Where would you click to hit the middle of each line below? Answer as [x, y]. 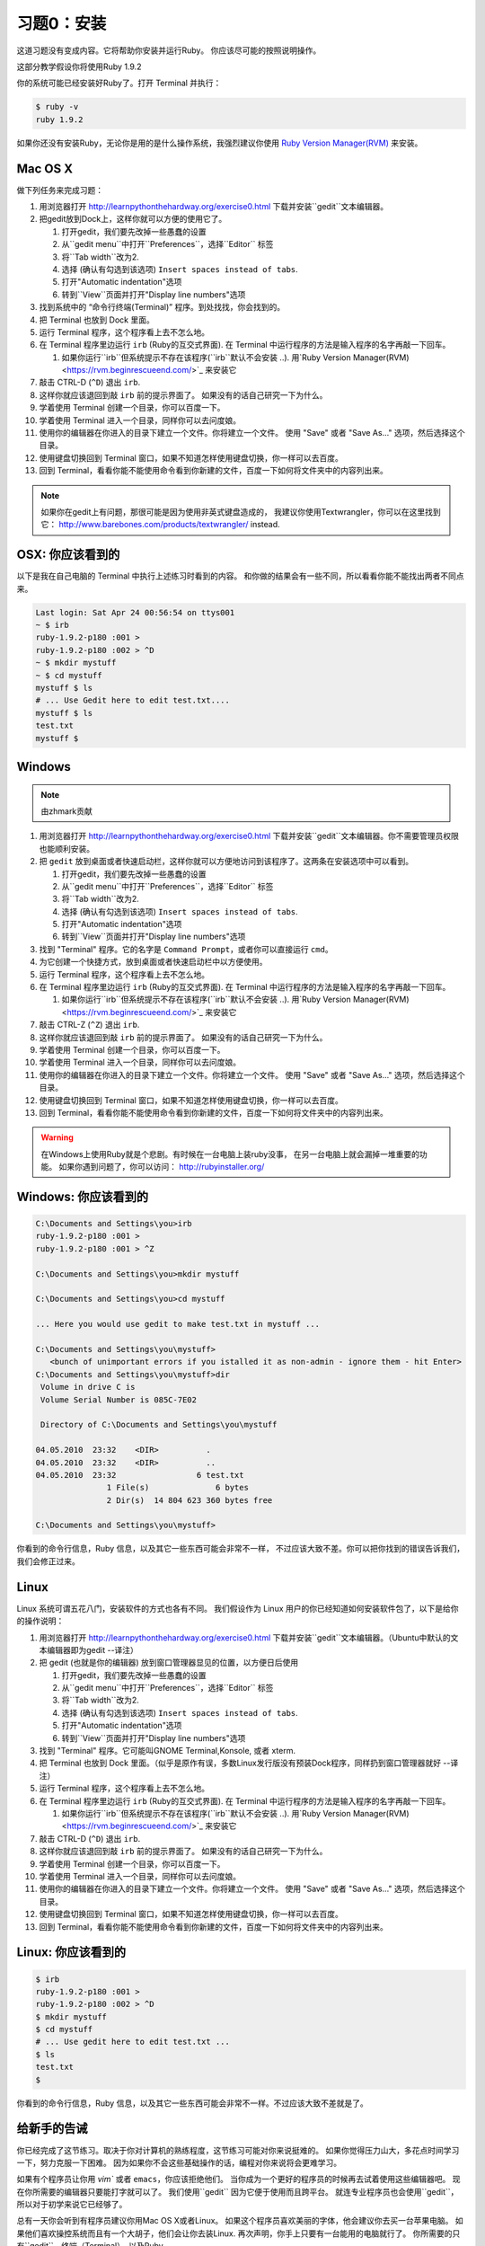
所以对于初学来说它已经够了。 [72, 2205]
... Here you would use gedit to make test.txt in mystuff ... [178, 1324]
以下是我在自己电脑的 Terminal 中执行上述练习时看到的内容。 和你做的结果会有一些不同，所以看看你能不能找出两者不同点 [240, 576]
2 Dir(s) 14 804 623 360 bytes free [190, 1500]
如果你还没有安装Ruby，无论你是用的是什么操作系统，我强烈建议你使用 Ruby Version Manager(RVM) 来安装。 [220, 143]
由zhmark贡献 [67, 811]
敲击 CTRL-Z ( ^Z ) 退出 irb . [89, 1025]
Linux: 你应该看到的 [71, 1953]
